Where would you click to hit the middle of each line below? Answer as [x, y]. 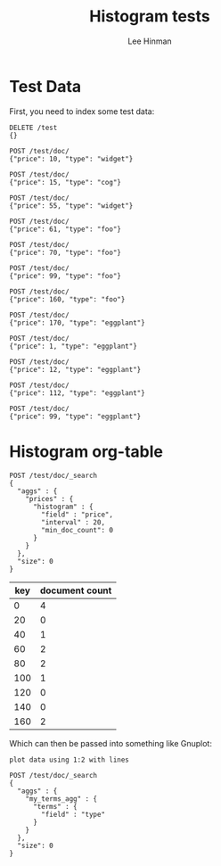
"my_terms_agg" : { [61, 799]
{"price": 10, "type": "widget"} [71, 159]
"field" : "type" [73, 814]
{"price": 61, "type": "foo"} [65, 229]
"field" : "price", [78, 515]
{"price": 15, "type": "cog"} [65, 182]
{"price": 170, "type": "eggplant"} [77, 323]
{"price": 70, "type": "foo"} [65, 252]
